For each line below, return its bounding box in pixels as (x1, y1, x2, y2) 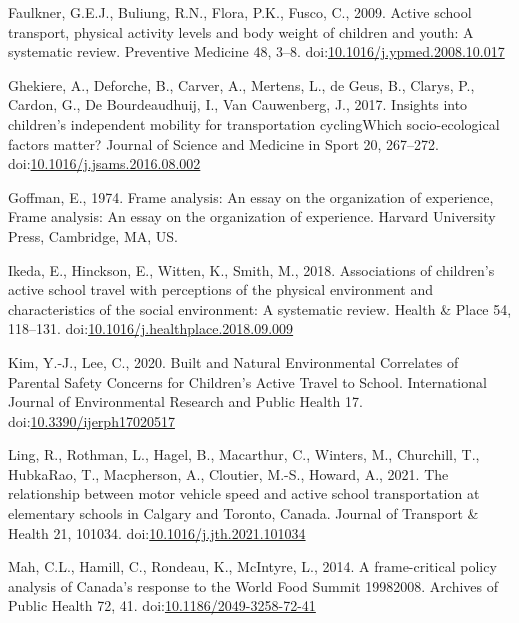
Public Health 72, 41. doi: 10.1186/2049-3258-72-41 (8, 595, 316, 616)
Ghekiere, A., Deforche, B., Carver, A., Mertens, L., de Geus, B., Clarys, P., (8, 74, 475, 95)
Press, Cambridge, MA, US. (8, 225, 178, 246)
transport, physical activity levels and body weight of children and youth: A (8, 21, 474, 42)
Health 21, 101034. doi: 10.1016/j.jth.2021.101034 (8, 522, 306, 543)
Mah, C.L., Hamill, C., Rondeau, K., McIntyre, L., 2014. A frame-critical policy (8, 556, 497, 577)
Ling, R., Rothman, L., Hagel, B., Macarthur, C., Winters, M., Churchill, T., (8, 444, 480, 465)
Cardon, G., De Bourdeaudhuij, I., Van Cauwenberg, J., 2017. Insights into (8, 94, 468, 115)
